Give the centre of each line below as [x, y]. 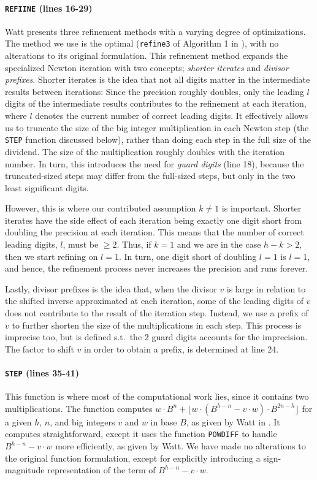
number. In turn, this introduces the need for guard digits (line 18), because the [155, 163]
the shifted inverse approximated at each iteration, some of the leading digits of [154, 301]
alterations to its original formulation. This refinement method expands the [147, 55]
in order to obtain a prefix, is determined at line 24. [181, 349]
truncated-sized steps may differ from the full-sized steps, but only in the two [150, 176]
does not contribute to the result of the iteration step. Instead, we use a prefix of [157, 313]
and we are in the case [219, 244]
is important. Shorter [262, 208]
